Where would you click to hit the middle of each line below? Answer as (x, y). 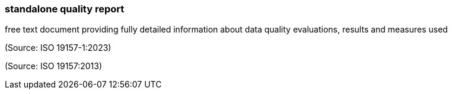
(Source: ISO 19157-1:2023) (58, 48)
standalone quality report (65, 9)
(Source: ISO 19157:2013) (53, 66)
